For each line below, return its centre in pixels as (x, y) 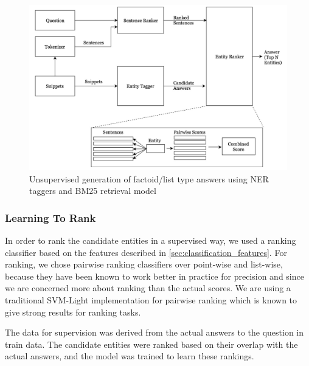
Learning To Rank (50, 217)
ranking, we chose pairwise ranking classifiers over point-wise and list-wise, (144, 264)
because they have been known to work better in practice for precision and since (154, 276)
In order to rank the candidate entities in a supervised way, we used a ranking (151, 240)
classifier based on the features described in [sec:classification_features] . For (146, 252)
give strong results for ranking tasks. (73, 312)
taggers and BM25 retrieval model (93, 191)
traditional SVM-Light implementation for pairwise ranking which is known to (151, 300)
